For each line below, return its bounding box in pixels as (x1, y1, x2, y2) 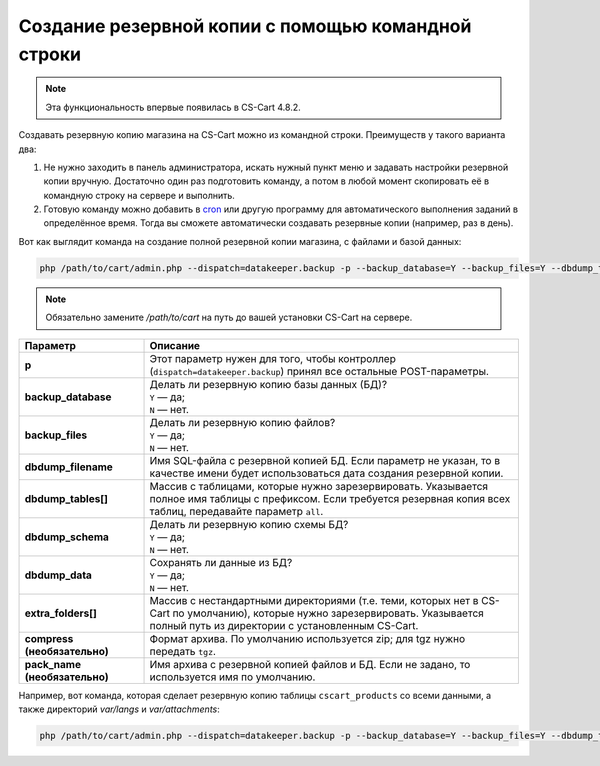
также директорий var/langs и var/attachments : (18, 703, 220, 715)
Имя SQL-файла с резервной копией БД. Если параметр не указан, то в (149, 453, 500, 467)
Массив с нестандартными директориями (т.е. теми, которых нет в (149, 593, 479, 607)
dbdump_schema (24, 530, 110, 544)
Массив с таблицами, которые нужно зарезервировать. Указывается (149, 479, 489, 493)
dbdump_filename (24, 460, 114, 474)
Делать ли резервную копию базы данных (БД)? (149, 377, 388, 391)
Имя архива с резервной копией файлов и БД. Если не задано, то (149, 657, 471, 671)
